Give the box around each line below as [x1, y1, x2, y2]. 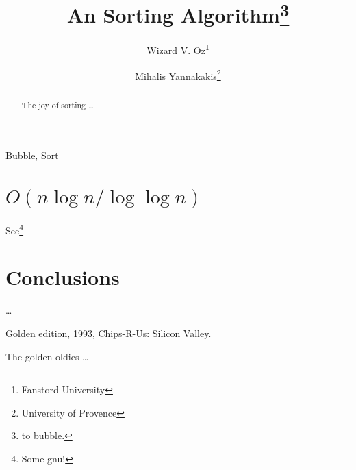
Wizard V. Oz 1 [147, 41, 209, 58]
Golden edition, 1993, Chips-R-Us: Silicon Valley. [5, 325, 212, 340]
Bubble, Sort [5, 148, 59, 162]
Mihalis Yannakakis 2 [135, 66, 221, 83]
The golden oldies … [5, 349, 89, 363]
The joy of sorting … [21, 99, 94, 110]
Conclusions [5, 263, 120, 291]
